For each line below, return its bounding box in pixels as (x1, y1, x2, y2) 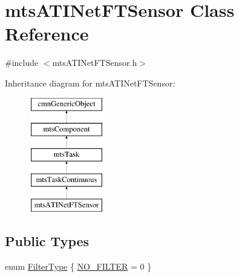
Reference (5, 21, 89, 46)
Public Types (5, 232, 90, 250)
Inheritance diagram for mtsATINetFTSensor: (5, 76, 175, 89)
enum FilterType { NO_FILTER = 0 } (5, 260, 152, 273)
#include (5, 56, 39, 69)
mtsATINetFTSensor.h (52, 56, 137, 69)
